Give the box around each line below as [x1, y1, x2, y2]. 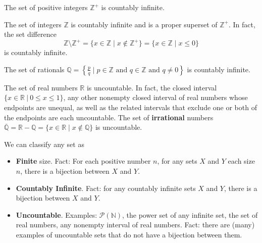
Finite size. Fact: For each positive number [16, 156, 151, 166]
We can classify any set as [4, 138, 84, 149]
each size [228, 156, 255, 166]
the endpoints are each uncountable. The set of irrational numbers [4, 112, 214, 122]
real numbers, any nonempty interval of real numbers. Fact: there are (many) [16, 219, 255, 230]
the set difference [4, 29, 57, 39]
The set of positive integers [4, 2, 88, 12]
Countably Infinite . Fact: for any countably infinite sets [16, 182, 196, 193]
